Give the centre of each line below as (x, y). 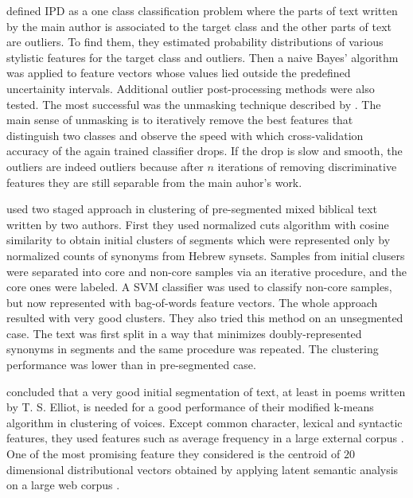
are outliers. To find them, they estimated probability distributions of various (195, 42)
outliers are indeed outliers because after (105, 166)
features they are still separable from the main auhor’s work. (154, 182)
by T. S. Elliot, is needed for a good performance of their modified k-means (190, 407)
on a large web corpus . (63, 485)
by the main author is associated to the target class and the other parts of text (199, 26)
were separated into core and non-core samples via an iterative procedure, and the (206, 271)
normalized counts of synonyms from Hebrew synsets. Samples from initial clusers (206, 255)
